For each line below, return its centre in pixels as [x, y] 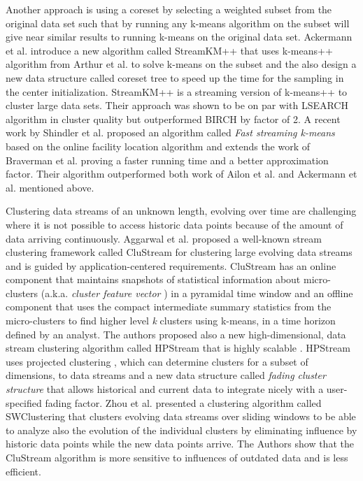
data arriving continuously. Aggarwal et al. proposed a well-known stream [164, 238]
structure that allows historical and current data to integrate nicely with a [165, 389]
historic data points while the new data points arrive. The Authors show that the [180, 444]
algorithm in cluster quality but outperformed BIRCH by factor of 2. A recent [173, 119]
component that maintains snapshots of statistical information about [153, 279]
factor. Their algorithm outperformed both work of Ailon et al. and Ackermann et [181, 174]
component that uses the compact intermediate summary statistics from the [169, 307]
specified [24, 402]
